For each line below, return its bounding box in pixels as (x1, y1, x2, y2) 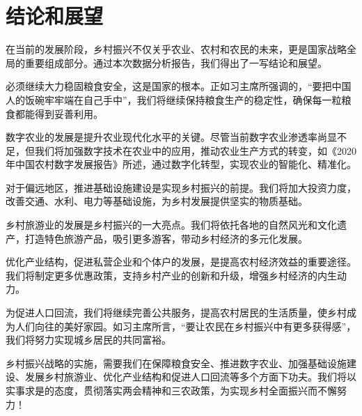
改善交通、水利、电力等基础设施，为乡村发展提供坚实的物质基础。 (6, 194, 308, 208)
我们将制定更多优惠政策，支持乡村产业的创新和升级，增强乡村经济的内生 (6, 268, 337, 282)
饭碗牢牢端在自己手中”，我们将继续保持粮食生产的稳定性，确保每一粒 (24, 92, 342, 107)
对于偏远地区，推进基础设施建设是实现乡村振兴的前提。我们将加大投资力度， (6, 180, 356, 194)
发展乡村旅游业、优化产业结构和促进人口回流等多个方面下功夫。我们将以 (24, 369, 356, 384)
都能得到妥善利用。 (15, 106, 103, 121)
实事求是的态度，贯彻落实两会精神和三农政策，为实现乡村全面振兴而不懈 (6, 383, 337, 397)
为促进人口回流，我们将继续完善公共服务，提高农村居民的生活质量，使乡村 (6, 305, 347, 320)
